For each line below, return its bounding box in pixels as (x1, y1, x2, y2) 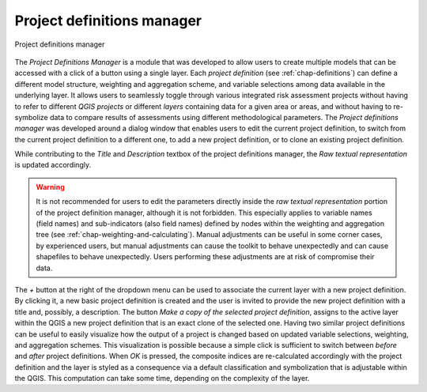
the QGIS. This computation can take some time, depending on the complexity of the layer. (14, 374, 310, 383)
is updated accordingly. (14, 160, 91, 170)
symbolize (14, 112, 48, 122)
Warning (36, 182, 65, 191)
